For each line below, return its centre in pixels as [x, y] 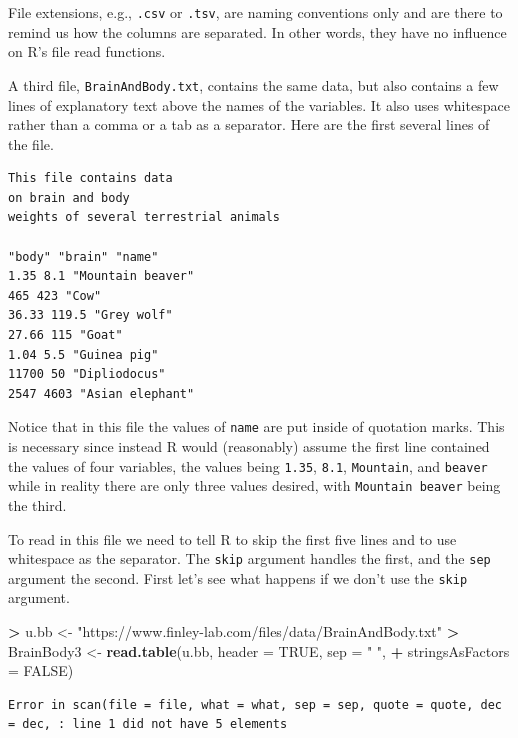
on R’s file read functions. [87, 51]
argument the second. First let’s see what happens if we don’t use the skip [238, 577]
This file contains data [90, 178]
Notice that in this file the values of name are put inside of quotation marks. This [256, 426]
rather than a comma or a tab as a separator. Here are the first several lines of [249, 124]
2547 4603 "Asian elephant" [101, 393]
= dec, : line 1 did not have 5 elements [148, 724]
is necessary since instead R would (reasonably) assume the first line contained [249, 446]
